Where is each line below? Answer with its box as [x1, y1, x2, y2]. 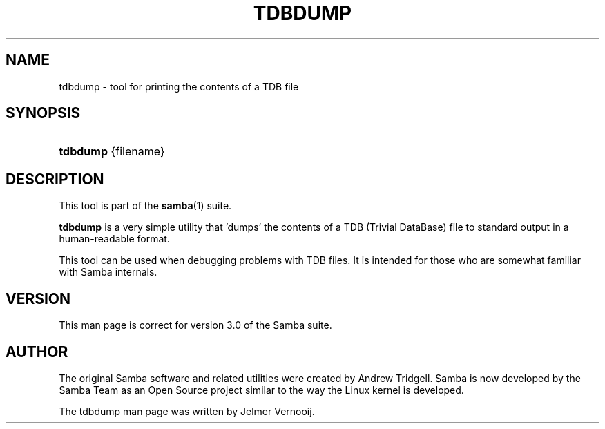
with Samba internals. [59, 266, 157, 278]
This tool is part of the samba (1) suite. [59, 200, 232, 212]
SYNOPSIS [6, 104, 81, 122]
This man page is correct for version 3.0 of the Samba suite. [59, 319, 332, 332]
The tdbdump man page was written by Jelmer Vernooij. [59, 405, 315, 417]
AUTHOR [6, 343, 68, 361]
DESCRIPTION [6, 170, 104, 188]
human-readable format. [59, 233, 170, 245]
